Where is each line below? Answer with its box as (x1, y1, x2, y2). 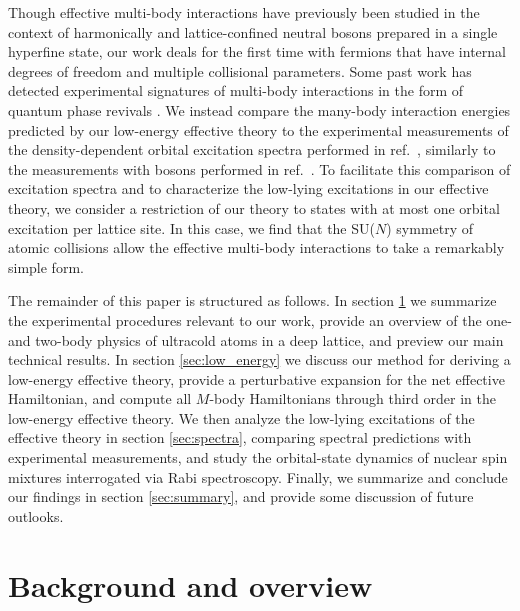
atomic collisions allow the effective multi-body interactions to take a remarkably (8, 237, 505, 258)
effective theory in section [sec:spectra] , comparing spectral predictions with (8, 427, 472, 448)
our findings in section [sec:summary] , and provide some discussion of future (8, 486, 474, 507)
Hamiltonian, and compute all (8, 388, 192, 409)
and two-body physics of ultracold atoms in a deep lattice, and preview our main (8, 329, 504, 350)
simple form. (8, 256, 84, 277)
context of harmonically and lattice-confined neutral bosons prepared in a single (8, 21, 498, 42)
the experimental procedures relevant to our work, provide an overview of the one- (8, 309, 512, 330)
